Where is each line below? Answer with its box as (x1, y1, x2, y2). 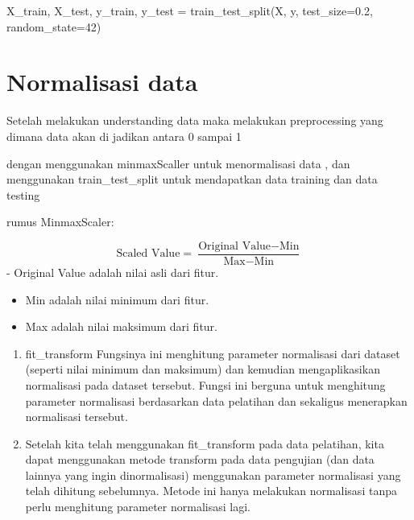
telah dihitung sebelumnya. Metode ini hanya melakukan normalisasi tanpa (25, 482, 397, 499)
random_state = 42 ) (6, 18, 101, 35)
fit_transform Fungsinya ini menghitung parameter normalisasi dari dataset (25, 345, 400, 361)
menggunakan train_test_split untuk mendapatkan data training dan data (6, 171, 378, 188)
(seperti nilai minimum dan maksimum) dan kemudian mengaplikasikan (25, 361, 380, 378)
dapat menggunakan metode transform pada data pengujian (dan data (25, 451, 375, 468)
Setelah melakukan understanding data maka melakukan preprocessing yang (6, 112, 383, 129)
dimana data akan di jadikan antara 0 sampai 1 (6, 127, 242, 144)
